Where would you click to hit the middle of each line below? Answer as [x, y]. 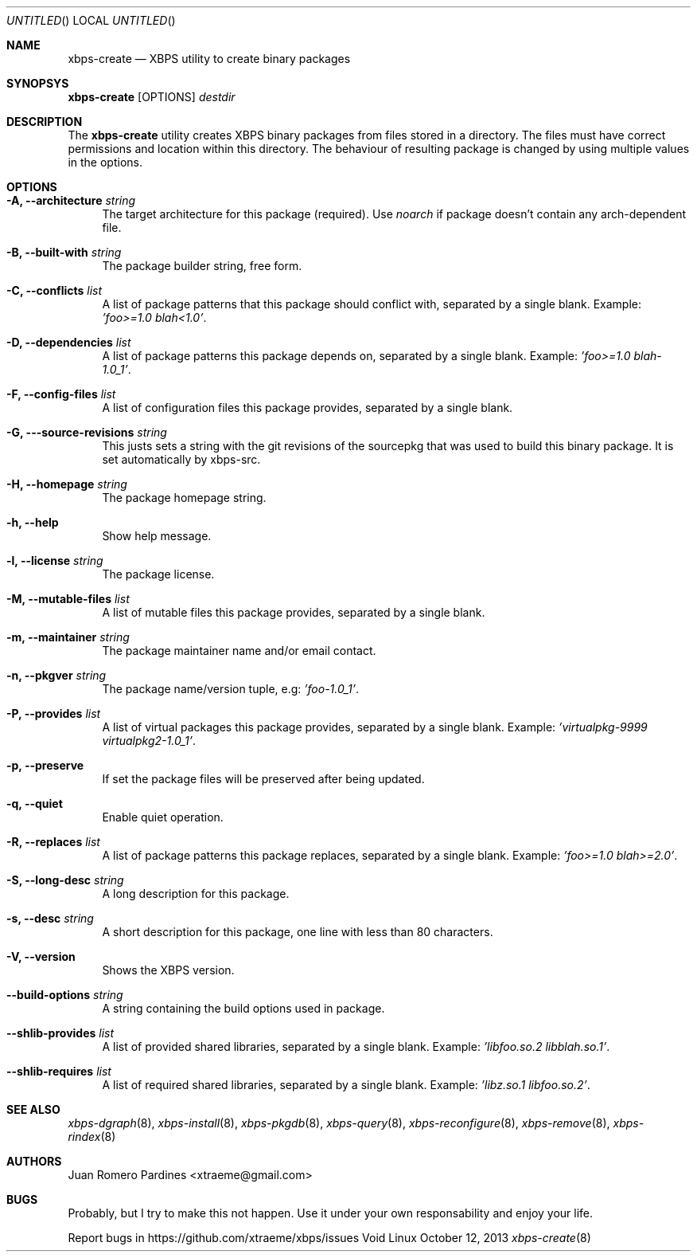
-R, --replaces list [53, 842]
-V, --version [41, 956]
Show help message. [157, 536]
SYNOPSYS [38, 83]
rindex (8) [92, 1137]
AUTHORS [34, 1161]
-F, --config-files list [61, 394]
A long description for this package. [196, 894]
